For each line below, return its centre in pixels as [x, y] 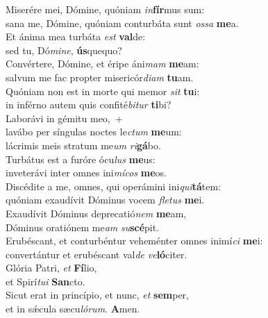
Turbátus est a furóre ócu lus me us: [81, 159]
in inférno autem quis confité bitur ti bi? [89, 104]
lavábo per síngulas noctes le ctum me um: [94, 132]
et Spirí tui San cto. [45, 281]
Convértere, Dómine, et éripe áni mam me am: [102, 64]
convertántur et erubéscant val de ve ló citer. [97, 254]
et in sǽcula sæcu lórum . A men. [73, 309]
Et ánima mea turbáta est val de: [76, 36]
